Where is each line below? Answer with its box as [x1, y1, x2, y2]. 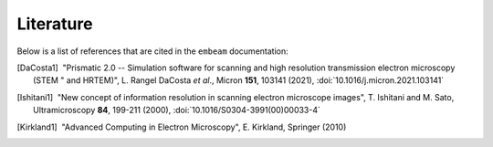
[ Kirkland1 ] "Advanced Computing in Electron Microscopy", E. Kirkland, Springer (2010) [16, 121, 347, 132]
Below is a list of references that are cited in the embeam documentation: [16, 46, 288, 57]
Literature [16, 14, 93, 34]
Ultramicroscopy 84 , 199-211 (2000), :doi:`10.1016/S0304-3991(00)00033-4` [33, 105, 321, 116]
